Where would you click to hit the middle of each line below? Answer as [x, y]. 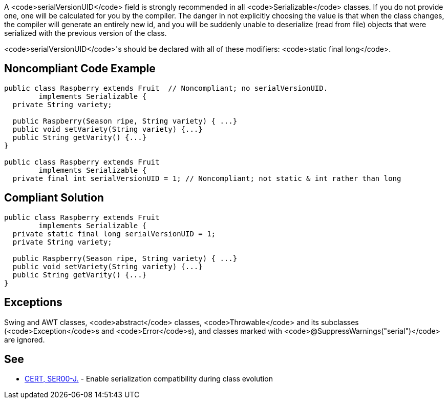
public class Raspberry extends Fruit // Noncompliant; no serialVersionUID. [166, 88]
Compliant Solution [54, 198]
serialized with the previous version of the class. [86, 33]
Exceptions [33, 303]
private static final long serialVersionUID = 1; [114, 234]
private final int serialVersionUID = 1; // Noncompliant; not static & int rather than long [207, 178]
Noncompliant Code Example [80, 69]
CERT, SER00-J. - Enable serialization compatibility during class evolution [149, 379]
